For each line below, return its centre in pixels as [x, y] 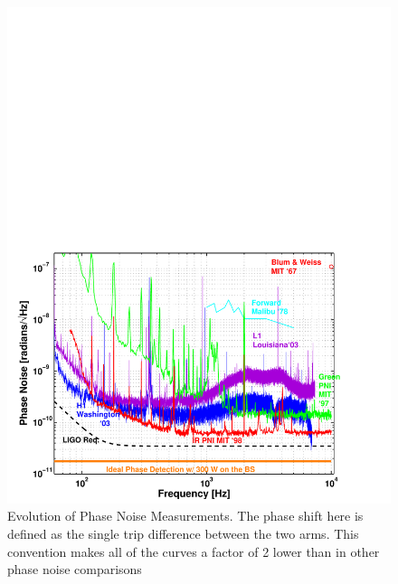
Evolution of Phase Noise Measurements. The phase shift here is [185, 516]
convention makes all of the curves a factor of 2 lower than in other [194, 551]
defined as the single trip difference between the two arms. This [183, 534]
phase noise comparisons [75, 569]
